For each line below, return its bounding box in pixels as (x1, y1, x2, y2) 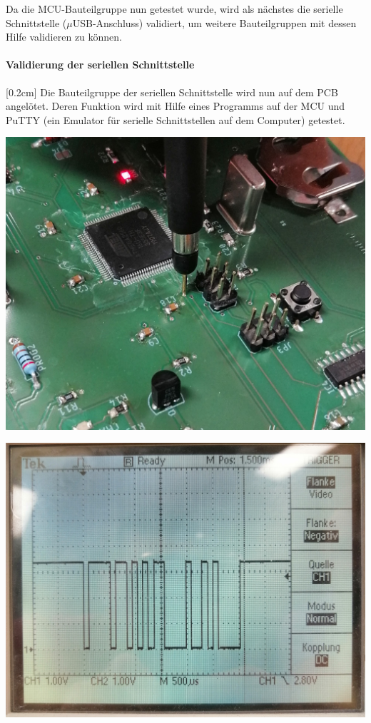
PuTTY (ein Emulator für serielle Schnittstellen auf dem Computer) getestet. (6, 112, 345, 127)
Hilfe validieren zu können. (6, 29, 123, 44)
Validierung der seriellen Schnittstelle (6, 57, 195, 72)
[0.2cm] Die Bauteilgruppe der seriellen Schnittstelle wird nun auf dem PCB (6, 84, 338, 99)
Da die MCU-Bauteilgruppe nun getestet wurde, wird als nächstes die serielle (6, 1, 343, 16)
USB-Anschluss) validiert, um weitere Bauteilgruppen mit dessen (72, 15, 357, 30)
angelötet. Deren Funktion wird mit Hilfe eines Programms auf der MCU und (6, 98, 345, 113)
